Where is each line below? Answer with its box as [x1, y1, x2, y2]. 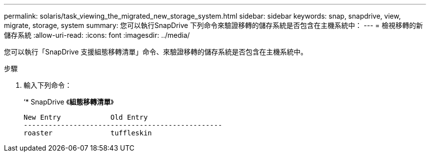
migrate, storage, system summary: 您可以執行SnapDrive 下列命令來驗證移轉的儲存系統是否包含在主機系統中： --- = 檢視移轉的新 [4, 21, 423, 29]
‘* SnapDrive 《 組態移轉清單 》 [24, 98, 114, 106]
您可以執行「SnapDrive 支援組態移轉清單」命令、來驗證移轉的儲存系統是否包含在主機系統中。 [4, 48, 308, 56]
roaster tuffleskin [24, 129, 152, 137]
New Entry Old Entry [24, 113, 148, 121]
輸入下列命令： [24, 81, 72, 89]
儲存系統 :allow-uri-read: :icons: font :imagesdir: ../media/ [4, 31, 190, 39]
